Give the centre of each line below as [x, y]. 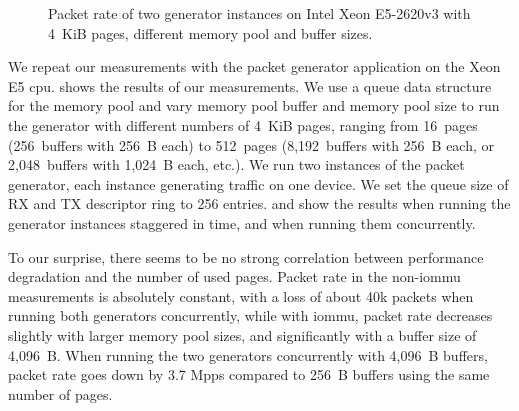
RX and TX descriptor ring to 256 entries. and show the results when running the [259, 203]
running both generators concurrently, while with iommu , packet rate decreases [250, 315]
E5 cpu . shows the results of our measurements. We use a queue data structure [250, 85]
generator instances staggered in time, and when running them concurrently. [242, 222]
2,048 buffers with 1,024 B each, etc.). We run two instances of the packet [236, 164]
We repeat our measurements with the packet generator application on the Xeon [254, 66]
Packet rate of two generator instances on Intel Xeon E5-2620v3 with [259, 13]
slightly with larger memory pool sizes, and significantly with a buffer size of [242, 334]
